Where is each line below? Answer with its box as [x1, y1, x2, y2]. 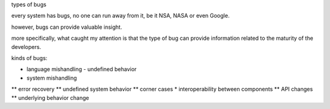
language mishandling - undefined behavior [26, 66, 137, 73]
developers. [11, 43, 42, 50]
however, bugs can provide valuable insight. [11, 23, 122, 31]
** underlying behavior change [11, 94, 89, 101]
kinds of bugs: [11, 54, 48, 61]
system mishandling [26, 74, 78, 81]
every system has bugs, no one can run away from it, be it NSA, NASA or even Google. [11, 12, 230, 20]
